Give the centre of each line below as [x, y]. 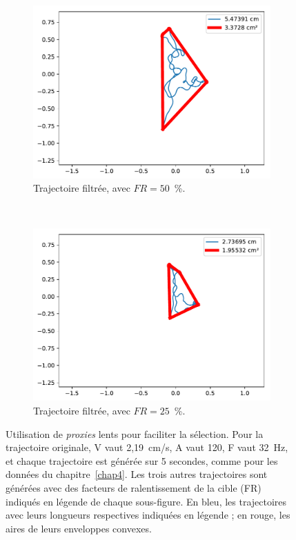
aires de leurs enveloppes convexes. [79, 528]
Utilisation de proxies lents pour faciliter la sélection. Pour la [135, 433]
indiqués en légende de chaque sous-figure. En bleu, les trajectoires [146, 501]
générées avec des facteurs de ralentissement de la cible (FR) [134, 487]
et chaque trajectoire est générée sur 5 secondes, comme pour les [142, 460]
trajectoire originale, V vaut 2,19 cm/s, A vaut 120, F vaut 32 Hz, [147, 447]
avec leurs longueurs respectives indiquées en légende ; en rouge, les [148, 515]
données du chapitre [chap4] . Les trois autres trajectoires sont [137, 474]
